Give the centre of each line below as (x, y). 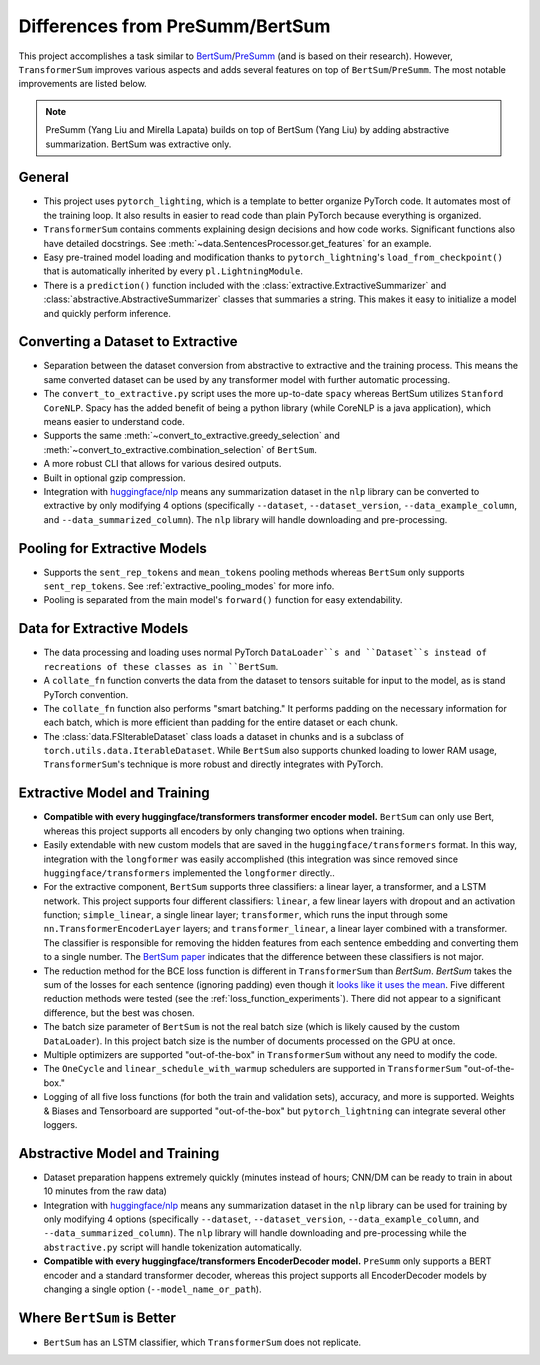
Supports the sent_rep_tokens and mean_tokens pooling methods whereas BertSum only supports (254, 572)
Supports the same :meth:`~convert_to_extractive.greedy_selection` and (191, 436)
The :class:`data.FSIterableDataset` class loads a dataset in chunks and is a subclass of (223, 736)
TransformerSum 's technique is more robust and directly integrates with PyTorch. (213, 764)
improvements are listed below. (82, 84)
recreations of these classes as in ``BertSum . (161, 666)
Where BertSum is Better (97, 1317)
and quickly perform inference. (107, 313)
